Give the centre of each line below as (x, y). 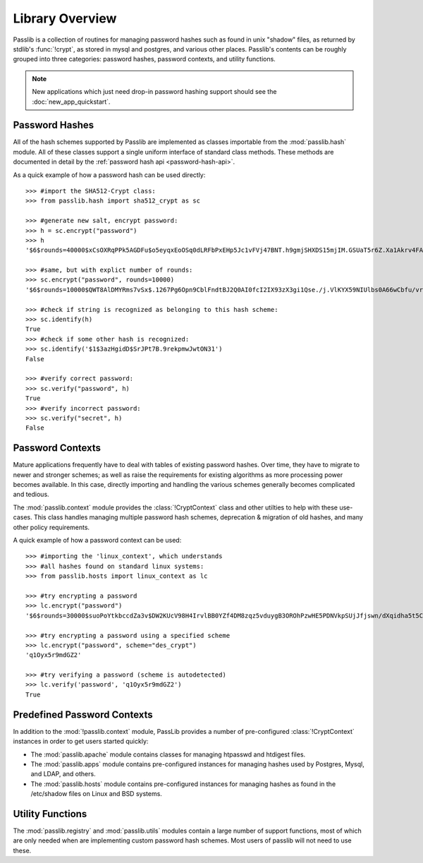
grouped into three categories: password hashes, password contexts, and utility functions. (145, 59)
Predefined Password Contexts (83, 714)
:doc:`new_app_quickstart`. (71, 102)
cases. (23, 517)
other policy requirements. (51, 527)
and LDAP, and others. (63, 774)
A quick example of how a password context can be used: (97, 540)
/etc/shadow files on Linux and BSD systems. (96, 794)
